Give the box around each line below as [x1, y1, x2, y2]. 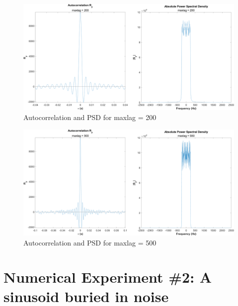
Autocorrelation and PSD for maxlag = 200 [23, 112, 157, 122]
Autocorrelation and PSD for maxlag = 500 [23, 237, 157, 247]
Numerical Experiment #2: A [3, 266, 212, 287]
